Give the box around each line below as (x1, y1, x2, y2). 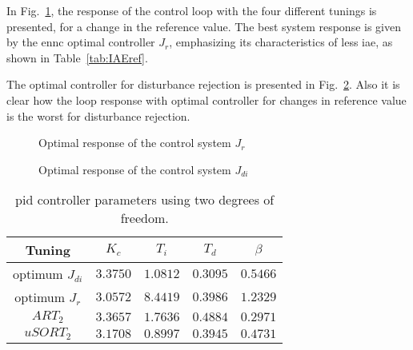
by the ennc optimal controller (6, 34, 155, 50)
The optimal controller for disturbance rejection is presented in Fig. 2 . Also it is (6, 76, 400, 93)
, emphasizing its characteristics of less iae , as (169, 34, 393, 50)
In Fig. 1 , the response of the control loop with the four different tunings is (6, 2, 377, 18)
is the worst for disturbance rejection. (6, 107, 190, 124)
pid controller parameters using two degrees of (15, 190, 275, 209)
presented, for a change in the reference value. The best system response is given (6, 18, 401, 34)
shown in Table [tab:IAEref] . (6, 49, 148, 66)
